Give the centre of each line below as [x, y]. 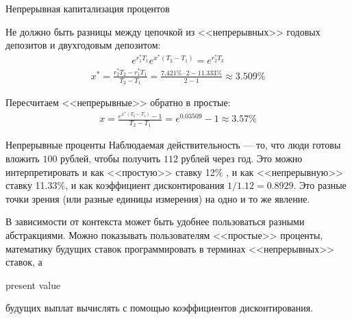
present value [33, 284]
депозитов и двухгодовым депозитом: [83, 45]
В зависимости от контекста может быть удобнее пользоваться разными [155, 221]
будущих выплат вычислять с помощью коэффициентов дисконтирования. [160, 308]
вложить [23, 158]
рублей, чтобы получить [111, 158]
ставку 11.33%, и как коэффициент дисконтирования [115, 185]
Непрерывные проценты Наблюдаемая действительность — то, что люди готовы [173, 145]
